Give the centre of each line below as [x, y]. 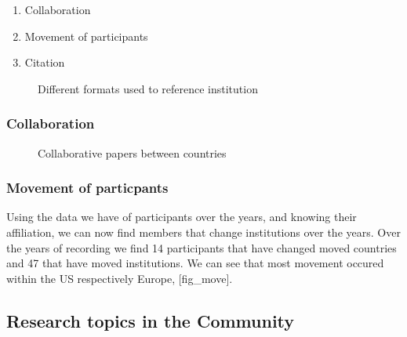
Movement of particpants [87, 188]
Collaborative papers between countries [132, 152]
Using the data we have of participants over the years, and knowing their [182, 217]
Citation [45, 62]
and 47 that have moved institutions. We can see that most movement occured [195, 263]
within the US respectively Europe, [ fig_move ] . [120, 278]
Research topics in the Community [151, 320]
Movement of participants [86, 36]
